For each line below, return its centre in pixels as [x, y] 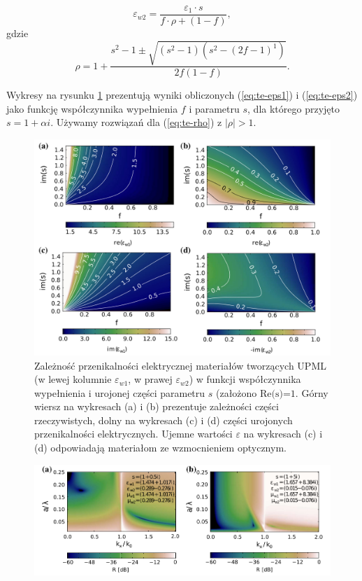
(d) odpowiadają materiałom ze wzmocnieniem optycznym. [160, 448]
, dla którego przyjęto [294, 108]
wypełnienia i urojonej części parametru [120, 392]
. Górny [312, 392]
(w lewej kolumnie [73, 379]
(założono [236, 392]
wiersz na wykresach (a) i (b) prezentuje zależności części [157, 406]
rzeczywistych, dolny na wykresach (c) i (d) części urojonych [164, 420]
